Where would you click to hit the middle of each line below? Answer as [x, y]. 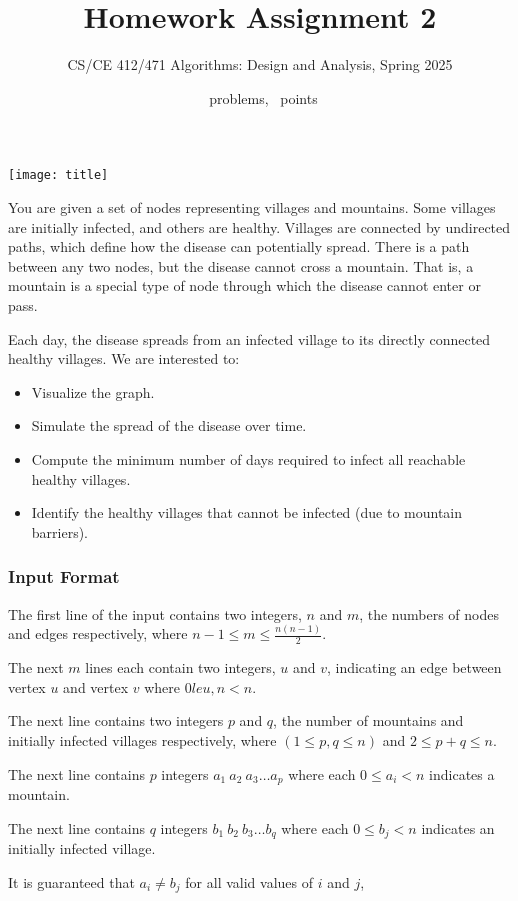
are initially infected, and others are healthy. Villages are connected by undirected [259, 226]
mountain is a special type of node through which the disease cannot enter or [244, 285]
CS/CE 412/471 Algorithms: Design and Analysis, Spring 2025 [260, 64]
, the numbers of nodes [429, 613]
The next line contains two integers [116, 720]
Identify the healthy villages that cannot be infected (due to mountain [247, 512]
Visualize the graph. [93, 391]
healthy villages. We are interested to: [124, 358]
